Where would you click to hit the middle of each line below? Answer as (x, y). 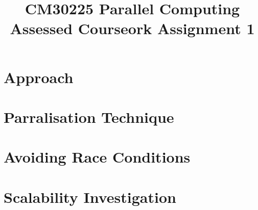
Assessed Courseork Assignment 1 (132, 28)
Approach (39, 77)
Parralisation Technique (89, 116)
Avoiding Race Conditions (97, 157)
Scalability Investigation (90, 196)
